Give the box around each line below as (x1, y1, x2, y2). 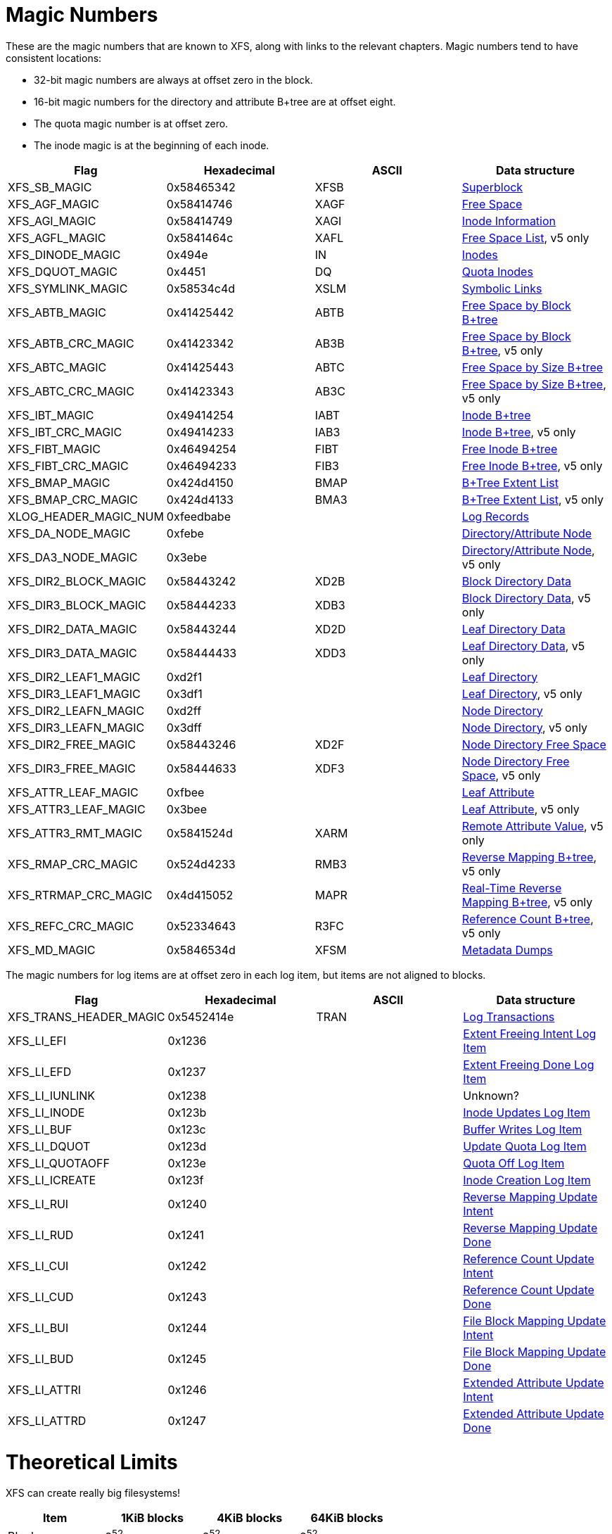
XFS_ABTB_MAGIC (8, 305, 107, 319)
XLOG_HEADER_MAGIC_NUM (8, 509, 164, 524)
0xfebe (166, 526, 204, 540)
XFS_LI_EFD (8, 1064, 72, 1079)
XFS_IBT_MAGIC (8, 407, 94, 422)
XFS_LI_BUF (8, 1122, 72, 1136)
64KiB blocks (310, 1511, 383, 1526)
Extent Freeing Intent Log (463, 1026, 597, 1041)
